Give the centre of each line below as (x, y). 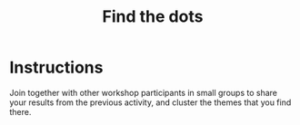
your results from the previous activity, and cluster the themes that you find (150, 102)
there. (20, 111)
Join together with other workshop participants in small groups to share (143, 92)
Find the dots (153, 17)
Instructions (56, 67)
